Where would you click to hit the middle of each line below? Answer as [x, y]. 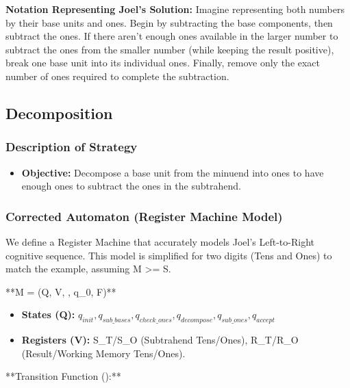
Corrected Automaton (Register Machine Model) [144, 216]
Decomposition [59, 113]
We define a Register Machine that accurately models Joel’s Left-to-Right [160, 241]
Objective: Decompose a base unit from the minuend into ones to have [173, 172]
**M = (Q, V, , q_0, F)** [61, 291]
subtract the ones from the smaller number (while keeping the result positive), [170, 49]
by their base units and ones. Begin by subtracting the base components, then [169, 22]
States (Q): [48, 314]
